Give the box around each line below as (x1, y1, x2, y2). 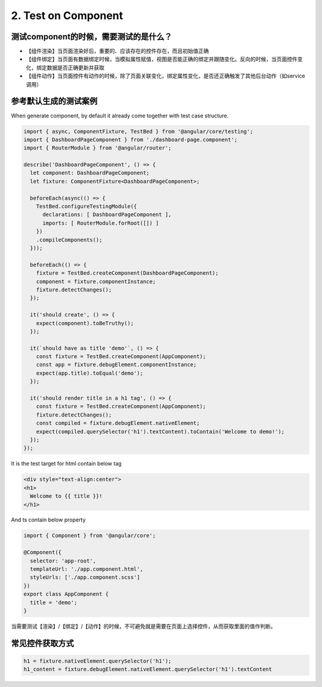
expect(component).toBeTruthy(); (36, 319, 134, 327)
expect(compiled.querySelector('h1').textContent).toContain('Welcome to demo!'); (36, 428, 285, 435)
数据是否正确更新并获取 (47, 64, 104, 71)
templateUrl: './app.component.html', (30, 566, 143, 573)
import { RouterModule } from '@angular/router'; (23, 145, 172, 151)
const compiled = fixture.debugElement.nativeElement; (36, 420, 200, 427)
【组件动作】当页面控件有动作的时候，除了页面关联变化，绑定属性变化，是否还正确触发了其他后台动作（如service (26, 72, 305, 80)
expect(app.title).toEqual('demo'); (36, 369, 143, 377)
